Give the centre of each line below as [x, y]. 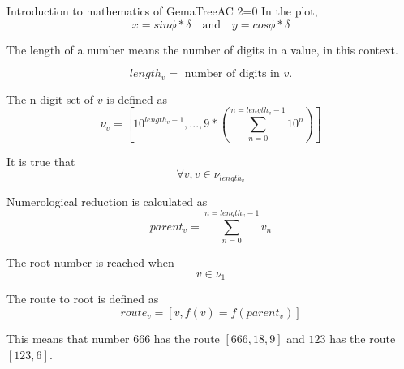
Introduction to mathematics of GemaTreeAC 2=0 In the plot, [162, 11]
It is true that [41, 161]
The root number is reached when [90, 262]
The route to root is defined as [83, 299]
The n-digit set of [50, 99]
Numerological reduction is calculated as [107, 202]
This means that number [68, 338]
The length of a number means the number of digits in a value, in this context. [202, 49]
